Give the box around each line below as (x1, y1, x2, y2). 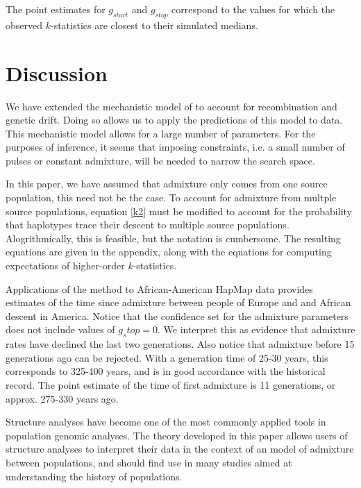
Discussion (6, 58, 108, 87)
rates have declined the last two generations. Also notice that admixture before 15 (6, 337, 355, 351)
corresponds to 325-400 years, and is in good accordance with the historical (6, 364, 326, 378)
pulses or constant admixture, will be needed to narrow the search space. (6, 153, 315, 167)
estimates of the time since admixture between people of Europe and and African (6, 295, 351, 310)
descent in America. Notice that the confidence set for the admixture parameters (6, 308, 349, 323)
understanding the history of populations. (6, 469, 183, 483)
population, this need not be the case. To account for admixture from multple (6, 190, 337, 205)
